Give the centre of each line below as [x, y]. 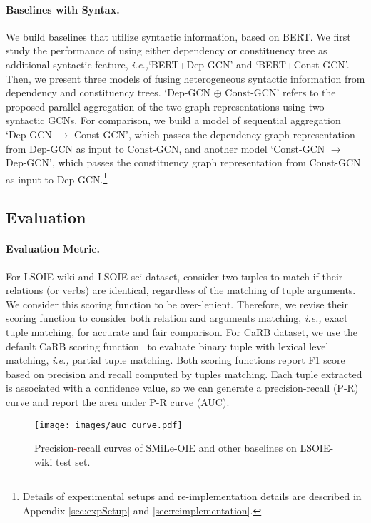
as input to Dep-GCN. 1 [57, 178]
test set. [73, 461]
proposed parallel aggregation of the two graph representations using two [165, 106]
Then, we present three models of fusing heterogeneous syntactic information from [185, 78]
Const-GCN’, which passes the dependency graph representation [214, 134]
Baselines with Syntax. [63, 9]
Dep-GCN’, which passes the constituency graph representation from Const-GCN [183, 162]
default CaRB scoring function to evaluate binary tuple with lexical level [167, 346]
